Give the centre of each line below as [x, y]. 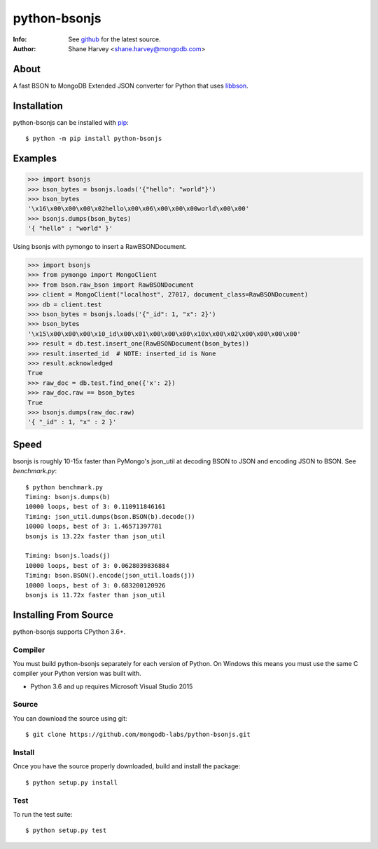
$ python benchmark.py [64, 487]
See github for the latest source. [114, 39]
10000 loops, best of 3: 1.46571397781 [94, 527]
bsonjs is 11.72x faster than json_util [96, 595]
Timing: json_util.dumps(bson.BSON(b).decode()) [110, 516]
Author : [24, 48]
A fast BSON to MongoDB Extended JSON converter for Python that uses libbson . [131, 86]
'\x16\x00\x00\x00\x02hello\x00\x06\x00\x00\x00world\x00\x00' [139, 209]
